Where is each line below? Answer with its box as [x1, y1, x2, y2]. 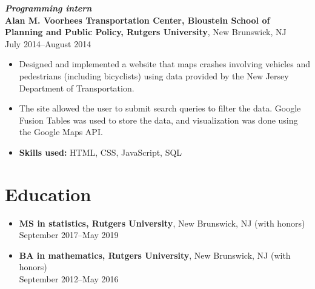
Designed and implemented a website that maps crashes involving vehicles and [19, 58, 310, 70]
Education [5, 181, 91, 206]
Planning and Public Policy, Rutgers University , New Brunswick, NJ [5, 25, 287, 38]
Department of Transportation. [19, 81, 134, 94]
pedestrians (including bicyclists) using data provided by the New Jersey [19, 69, 289, 82]
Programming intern [5, 2, 92, 14]
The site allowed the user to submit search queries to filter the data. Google [19, 102, 301, 115]
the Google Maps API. [19, 125, 103, 138]
